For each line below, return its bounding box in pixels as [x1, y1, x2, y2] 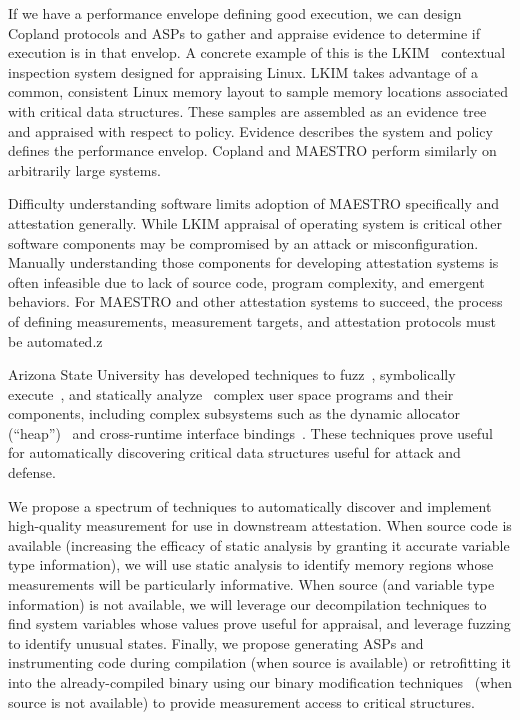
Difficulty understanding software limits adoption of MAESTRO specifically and [8, 193, 500, 214]
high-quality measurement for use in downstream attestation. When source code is [8, 515, 512, 536]
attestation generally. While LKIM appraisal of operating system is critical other [8, 212, 502, 233]
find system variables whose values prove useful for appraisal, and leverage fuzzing [8, 613, 511, 634]
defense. [8, 462, 56, 483]
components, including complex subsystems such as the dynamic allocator [8, 403, 461, 424]
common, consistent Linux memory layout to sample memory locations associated [8, 81, 509, 102]
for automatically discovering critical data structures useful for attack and [8, 442, 461, 463]
